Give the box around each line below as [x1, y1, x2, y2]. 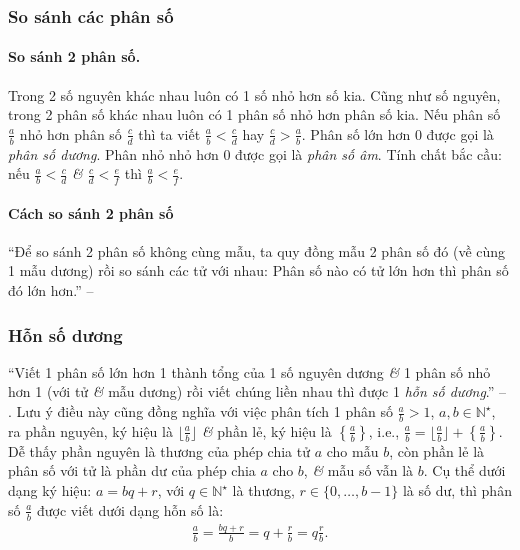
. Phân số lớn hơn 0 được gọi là [301, 123, 494, 144]
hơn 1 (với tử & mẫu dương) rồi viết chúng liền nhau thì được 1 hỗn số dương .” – [8, 381, 507, 402]
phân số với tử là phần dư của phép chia [8, 460, 256, 481]
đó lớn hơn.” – [8, 280, 94, 301]
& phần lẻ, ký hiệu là [201, 420, 332, 441]
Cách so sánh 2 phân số [8, 202, 174, 223]
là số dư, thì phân [402, 480, 512, 501]
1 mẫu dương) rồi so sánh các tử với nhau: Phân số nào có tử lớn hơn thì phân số [8, 260, 509, 281]
